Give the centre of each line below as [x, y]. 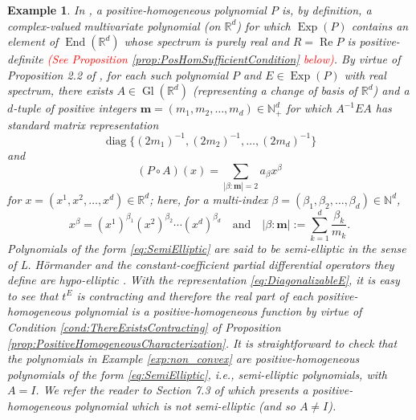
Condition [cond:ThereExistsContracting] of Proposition [144, 327]
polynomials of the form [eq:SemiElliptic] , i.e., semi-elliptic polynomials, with [197, 374]
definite [25, 59]
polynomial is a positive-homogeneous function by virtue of [218, 311]
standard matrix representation [83, 124]
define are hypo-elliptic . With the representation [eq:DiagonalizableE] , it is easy [204, 280]
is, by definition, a [326, 10]
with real [365, 74]
